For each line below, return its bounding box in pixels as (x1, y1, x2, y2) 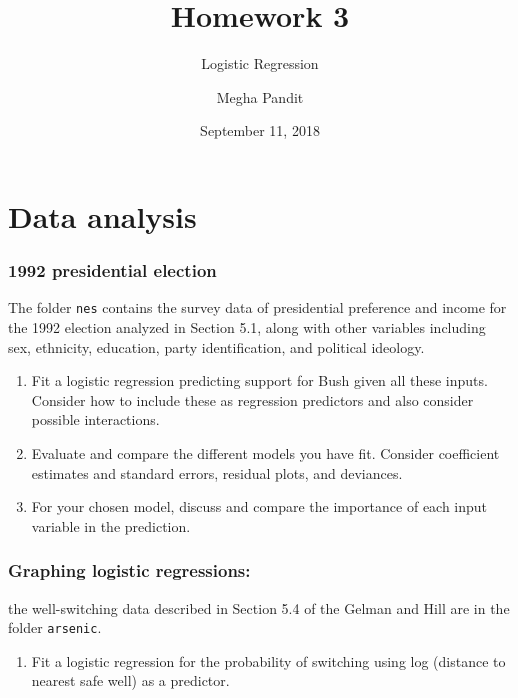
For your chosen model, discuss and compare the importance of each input (31, 496, 488, 517)
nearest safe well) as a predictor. (31, 670, 230, 691)
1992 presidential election (8, 258, 217, 283)
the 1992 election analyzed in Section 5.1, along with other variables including (8, 316, 486, 337)
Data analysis (8, 195, 197, 236)
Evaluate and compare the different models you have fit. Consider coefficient (31, 442, 500, 463)
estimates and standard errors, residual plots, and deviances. (31, 462, 403, 483)
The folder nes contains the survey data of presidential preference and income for (8, 297, 507, 318)
